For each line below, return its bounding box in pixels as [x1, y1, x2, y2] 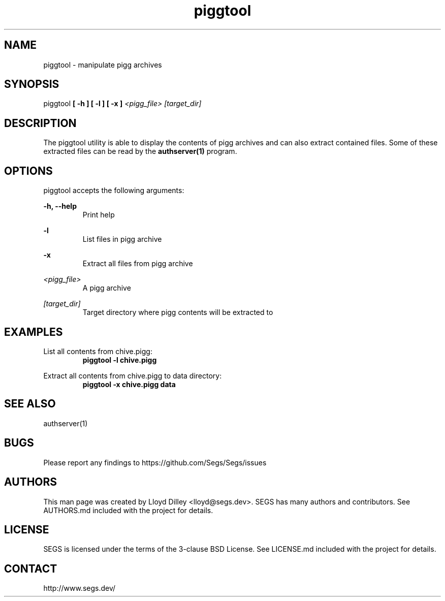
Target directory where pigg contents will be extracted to [82, 308, 273, 317]
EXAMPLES [4, 325, 63, 338]
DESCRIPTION [4, 116, 77, 130]
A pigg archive [82, 283, 131, 293]
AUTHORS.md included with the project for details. [43, 505, 213, 515]
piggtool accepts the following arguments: [43, 186, 184, 195]
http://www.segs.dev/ [43, 584, 116, 593]
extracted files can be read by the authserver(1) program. [43, 147, 237, 156]
